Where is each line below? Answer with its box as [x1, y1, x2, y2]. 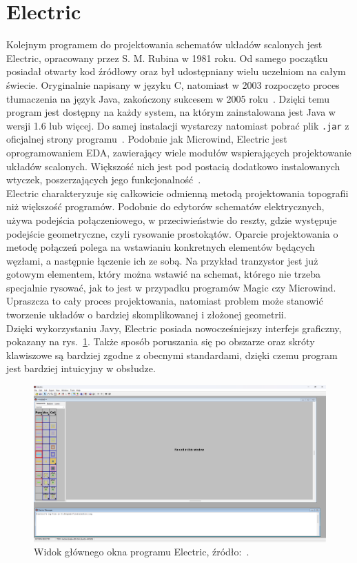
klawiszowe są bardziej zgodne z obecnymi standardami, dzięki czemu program [6, 347, 338, 362]
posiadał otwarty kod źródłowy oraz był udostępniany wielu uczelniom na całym [6, 64, 346, 79]
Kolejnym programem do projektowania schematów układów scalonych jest [6, 37, 323, 52]
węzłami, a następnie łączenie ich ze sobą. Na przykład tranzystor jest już [6, 253, 318, 267]
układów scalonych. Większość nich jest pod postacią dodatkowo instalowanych [6, 158, 340, 173]
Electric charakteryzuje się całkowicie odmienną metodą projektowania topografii [6, 185, 349, 200]
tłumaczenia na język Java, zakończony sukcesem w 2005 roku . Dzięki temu [6, 91, 330, 105]
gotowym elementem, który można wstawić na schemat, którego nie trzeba [6, 267, 320, 281]
